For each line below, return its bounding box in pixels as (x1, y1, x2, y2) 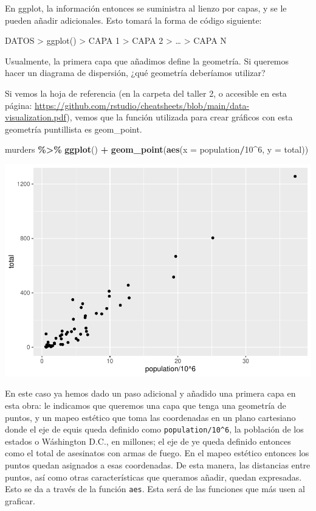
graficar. (5, 494, 35, 507)
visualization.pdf (5, 111, 67, 123)
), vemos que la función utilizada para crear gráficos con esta (66, 111, 293, 123)
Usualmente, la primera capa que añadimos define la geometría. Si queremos (5, 54, 289, 67)
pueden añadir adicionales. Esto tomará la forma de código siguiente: (5, 13, 262, 26)
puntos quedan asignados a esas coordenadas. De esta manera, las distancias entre (5, 459, 311, 471)
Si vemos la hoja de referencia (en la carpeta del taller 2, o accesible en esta (5, 86, 287, 99)
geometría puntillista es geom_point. (5, 122, 142, 135)
